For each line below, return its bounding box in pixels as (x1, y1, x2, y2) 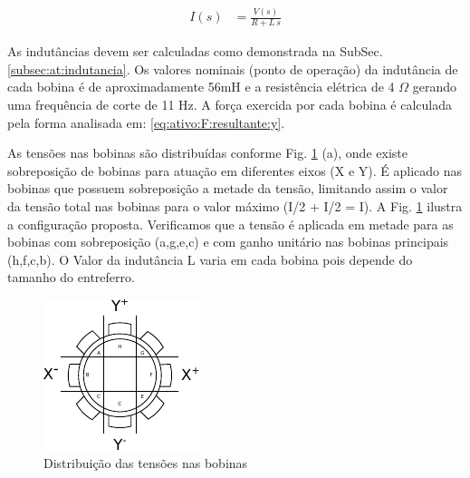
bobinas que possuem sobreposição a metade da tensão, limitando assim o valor (7, 179, 448, 198)
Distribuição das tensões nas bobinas (43, 454, 248, 473)
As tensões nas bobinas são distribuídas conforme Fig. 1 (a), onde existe (7, 143, 408, 162)
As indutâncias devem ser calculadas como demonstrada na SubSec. (7, 42, 383, 61)
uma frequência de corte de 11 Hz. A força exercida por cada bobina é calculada (7, 94, 452, 113)
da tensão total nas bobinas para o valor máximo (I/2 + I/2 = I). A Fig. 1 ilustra (7, 196, 463, 215)
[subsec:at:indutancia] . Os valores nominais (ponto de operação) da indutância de (7, 59, 458, 78)
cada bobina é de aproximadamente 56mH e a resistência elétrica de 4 (7, 77, 395, 96)
